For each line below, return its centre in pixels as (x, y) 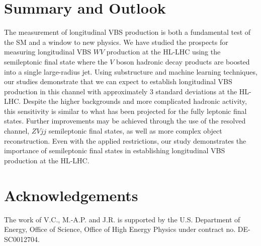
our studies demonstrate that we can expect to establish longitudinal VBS (118, 81)
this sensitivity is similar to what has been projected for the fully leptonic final (125, 111)
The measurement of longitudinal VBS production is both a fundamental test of (127, 32)
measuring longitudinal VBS (48, 52)
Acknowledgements (71, 195)
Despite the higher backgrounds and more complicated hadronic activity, (135, 101)
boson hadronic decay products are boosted (183, 61)
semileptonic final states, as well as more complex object (135, 131)
